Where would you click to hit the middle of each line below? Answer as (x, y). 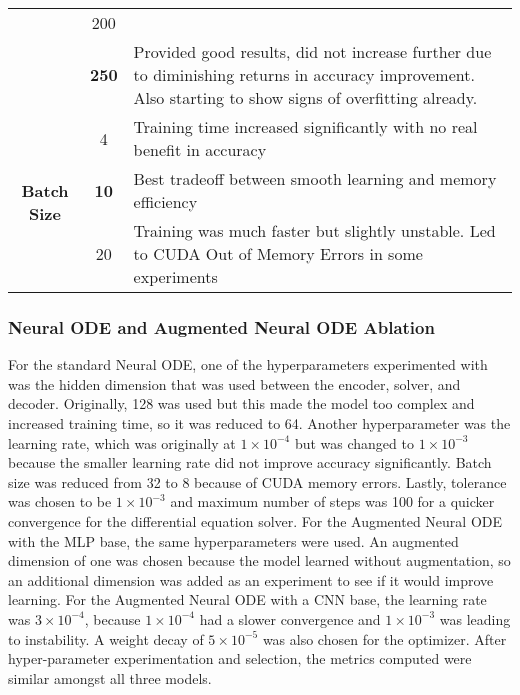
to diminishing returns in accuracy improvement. (304, 74)
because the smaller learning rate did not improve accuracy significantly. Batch (250, 462)
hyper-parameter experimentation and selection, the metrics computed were (240, 658)
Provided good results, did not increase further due (312, 51)
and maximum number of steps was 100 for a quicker (332, 501)
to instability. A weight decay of (106, 638)
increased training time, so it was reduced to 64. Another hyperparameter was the (259, 423)
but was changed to (354, 442)
